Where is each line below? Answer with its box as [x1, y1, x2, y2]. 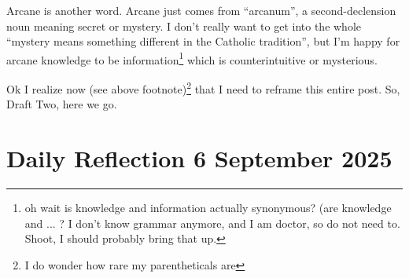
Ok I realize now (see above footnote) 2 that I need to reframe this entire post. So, [6, 79, 400, 97]
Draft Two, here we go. [6, 96, 117, 112]
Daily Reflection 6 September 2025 [6, 142, 392, 174]
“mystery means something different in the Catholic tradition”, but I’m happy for [6, 33, 400, 49]
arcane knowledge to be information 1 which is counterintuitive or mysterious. [6, 49, 378, 68]
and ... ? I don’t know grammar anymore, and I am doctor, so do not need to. [24, 214, 400, 231]
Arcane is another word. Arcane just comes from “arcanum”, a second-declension [6, 2, 396, 18]
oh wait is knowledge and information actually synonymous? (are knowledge [24, 199, 392, 215]
